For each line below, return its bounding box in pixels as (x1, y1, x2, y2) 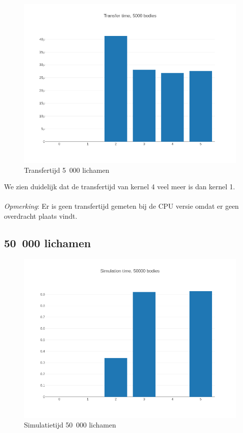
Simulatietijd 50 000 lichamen (24, 420, 116, 430)
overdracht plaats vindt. (4, 210, 77, 221)
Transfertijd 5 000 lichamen (24, 164, 109, 175)
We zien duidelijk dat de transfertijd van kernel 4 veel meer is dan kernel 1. (4, 181, 235, 192)
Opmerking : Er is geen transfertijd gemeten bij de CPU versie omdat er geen (4, 201, 239, 211)
